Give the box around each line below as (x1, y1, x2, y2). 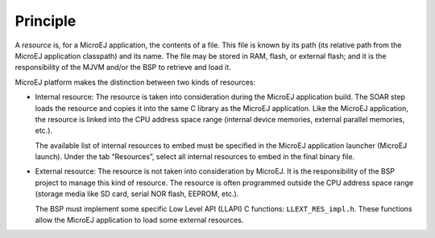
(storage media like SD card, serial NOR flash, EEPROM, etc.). (35, 189, 239, 199)
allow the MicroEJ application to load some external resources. (35, 215, 244, 225)
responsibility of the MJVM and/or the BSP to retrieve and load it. (14, 63, 231, 72)
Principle (14, 12, 77, 30)
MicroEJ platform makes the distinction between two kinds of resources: (14, 77, 256, 87)
